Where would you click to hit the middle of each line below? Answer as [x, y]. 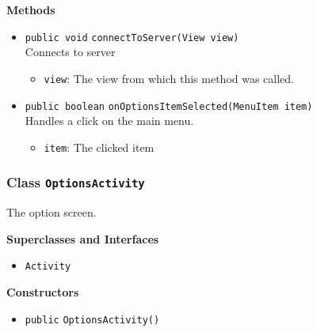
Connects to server [70, 52]
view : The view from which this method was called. [169, 78]
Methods [31, 9]
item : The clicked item [99, 147]
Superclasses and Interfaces [83, 238]
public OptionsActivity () [92, 320]
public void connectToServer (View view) [132, 38]
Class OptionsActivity [76, 182]
